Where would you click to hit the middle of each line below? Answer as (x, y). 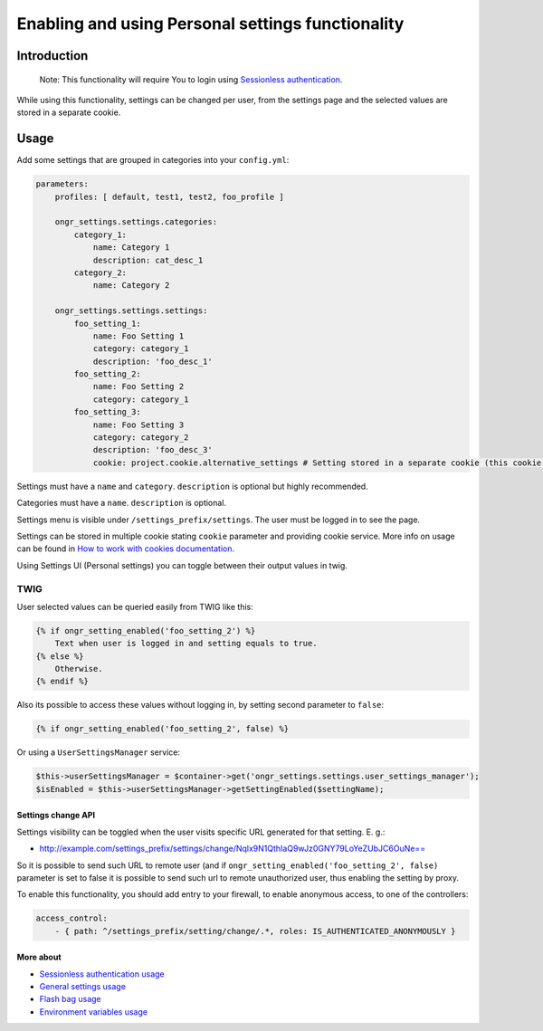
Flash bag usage (70, 999)
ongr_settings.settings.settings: (131, 311)
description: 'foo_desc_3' (152, 450)
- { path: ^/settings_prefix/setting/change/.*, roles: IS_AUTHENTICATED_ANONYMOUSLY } (255, 931)
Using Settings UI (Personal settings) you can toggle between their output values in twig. (182, 565)
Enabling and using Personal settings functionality (210, 24)
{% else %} (60, 656)
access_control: (72, 918)
